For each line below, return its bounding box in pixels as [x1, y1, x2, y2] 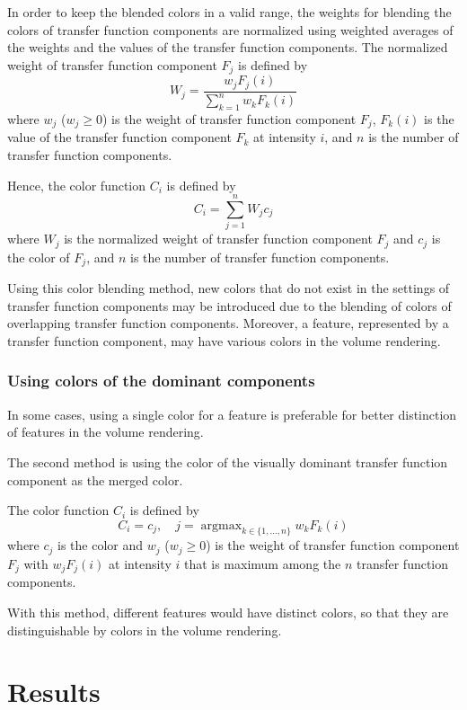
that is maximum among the [183, 554, 341, 572]
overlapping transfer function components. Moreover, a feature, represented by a [7, 314, 449, 333]
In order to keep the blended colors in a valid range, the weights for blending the [7, 3, 452, 21]
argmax [200, 519, 242, 532]
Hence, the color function [7, 175, 146, 194]
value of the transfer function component [7, 128, 232, 146]
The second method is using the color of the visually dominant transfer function [7, 452, 448, 471]
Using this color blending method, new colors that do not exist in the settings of [7, 279, 450, 297]
